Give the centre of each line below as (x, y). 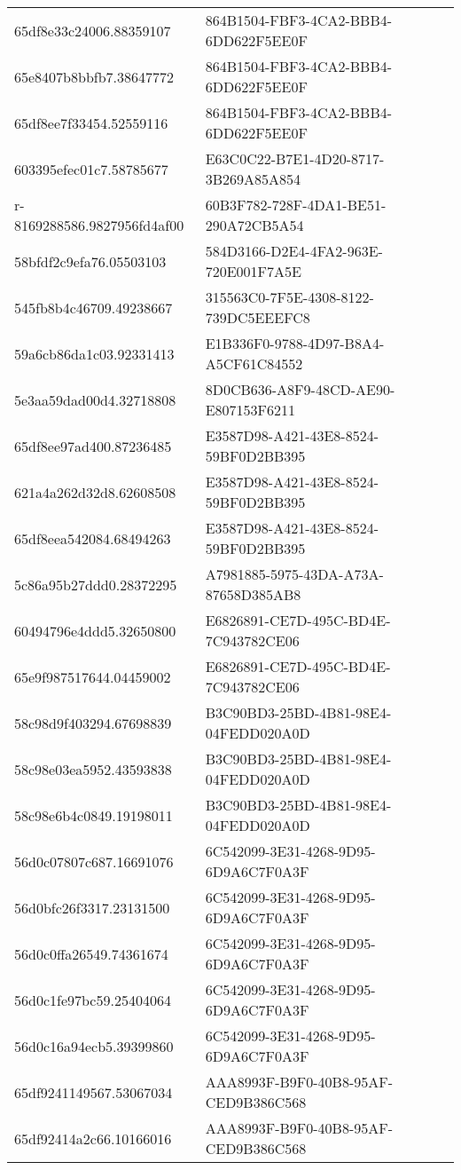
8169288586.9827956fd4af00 (99, 225)
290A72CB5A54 (254, 225)
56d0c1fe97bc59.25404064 (93, 1000)
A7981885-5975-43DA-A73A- (294, 574)
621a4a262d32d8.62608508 (95, 492)
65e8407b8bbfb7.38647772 (94, 76)
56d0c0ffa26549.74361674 (91, 953)
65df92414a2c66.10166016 (93, 1138)
